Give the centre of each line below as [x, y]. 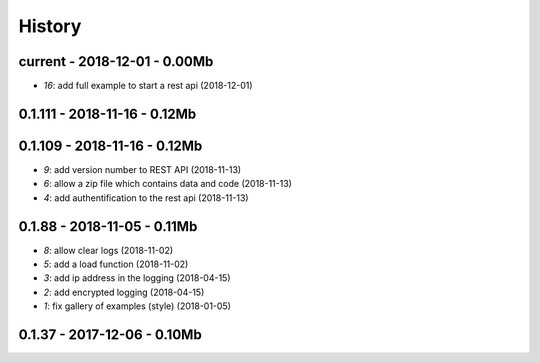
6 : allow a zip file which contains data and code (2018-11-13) [167, 184]
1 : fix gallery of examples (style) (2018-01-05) [137, 306]
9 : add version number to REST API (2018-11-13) [142, 169]
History [50, 26]
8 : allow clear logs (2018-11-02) [108, 250]
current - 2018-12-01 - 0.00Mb [116, 61]
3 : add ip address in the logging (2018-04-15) [137, 278]
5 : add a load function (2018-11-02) [116, 264]
